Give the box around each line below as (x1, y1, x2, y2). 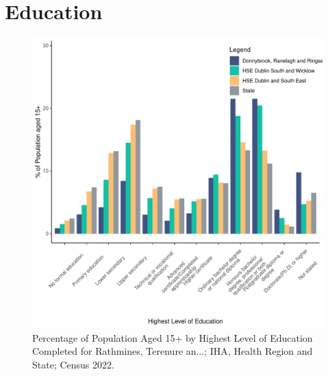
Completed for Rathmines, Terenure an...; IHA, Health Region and (32, 344, 313, 358)
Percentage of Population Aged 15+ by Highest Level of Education (32, 330, 313, 344)
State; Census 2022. (32, 357, 114, 371)
